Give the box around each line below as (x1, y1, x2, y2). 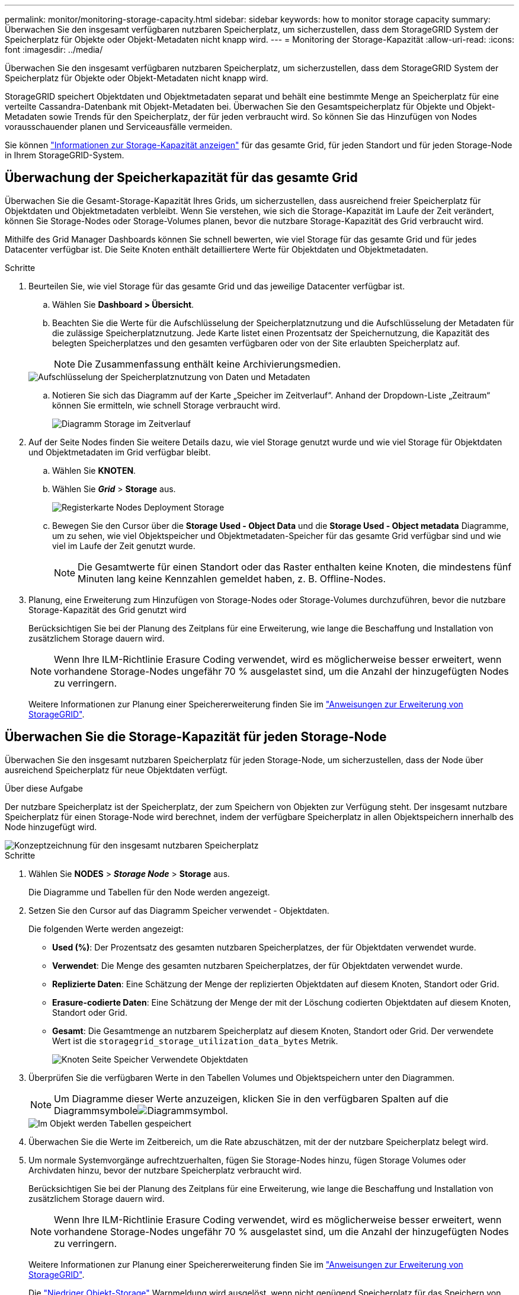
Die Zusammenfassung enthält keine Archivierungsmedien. (78, 358, 341, 370)
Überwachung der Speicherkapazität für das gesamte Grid (5, 170, 358, 186)
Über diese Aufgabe (5, 783, 83, 793)
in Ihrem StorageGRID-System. (5, 150, 124, 160)
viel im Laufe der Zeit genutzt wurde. (52, 540, 196, 551)
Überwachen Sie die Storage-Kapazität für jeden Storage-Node (5, 729, 387, 745)
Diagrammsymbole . (54, 1104, 228, 1117)
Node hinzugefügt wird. (5, 821, 97, 832)
